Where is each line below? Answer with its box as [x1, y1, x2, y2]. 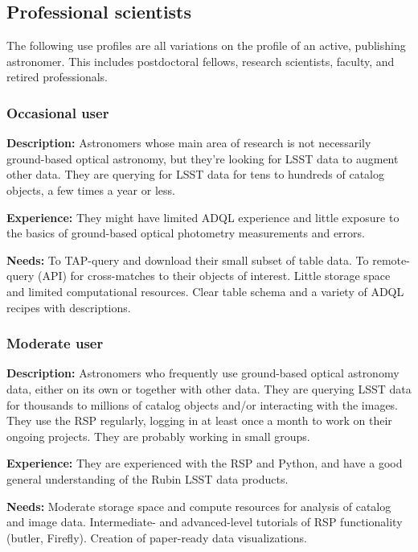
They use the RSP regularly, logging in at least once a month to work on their [6, 412, 392, 429]
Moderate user [6, 333, 104, 353]
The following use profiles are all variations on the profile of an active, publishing [6, 37, 406, 54]
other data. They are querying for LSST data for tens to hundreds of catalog [6, 166, 385, 183]
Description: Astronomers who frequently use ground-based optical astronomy [6, 365, 400, 381]
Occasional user [6, 102, 109, 122]
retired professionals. [6, 68, 108, 85]
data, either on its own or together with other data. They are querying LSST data [6, 380, 412, 397]
